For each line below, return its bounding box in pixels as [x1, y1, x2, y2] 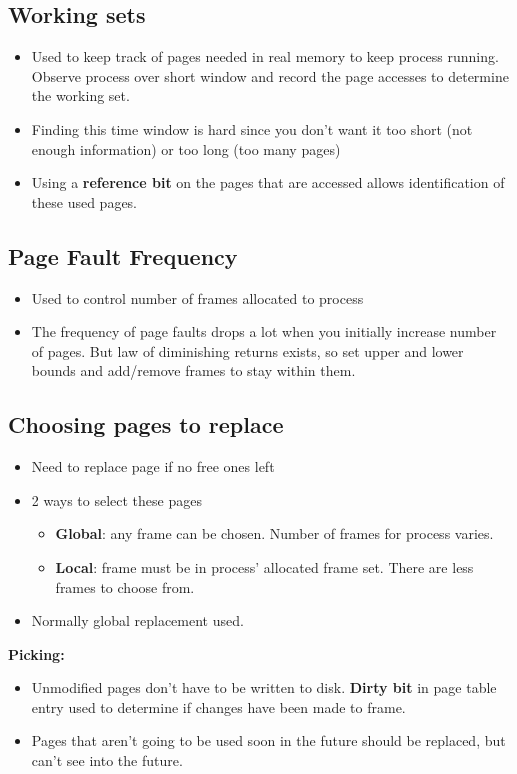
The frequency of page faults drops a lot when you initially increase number [31, 321, 497, 342]
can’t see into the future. [31, 750, 183, 771]
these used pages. [31, 191, 138, 212]
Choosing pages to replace [8, 409, 284, 440]
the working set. [31, 85, 130, 106]
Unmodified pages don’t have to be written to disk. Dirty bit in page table [31, 677, 497, 698]
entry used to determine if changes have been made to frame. [31, 696, 406, 717]
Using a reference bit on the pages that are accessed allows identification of [31, 172, 505, 193]
